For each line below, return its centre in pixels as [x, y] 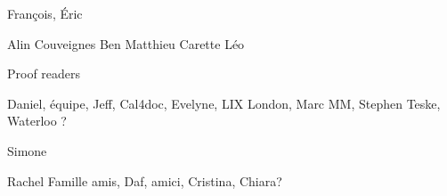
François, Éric [45, 13]
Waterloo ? [37, 121]
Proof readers [44, 73]
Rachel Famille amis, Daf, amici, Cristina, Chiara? [145, 180]
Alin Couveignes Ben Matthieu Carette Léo [126, 43]
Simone [27, 150]
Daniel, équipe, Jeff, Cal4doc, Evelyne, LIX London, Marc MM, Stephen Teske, [224, 103]
